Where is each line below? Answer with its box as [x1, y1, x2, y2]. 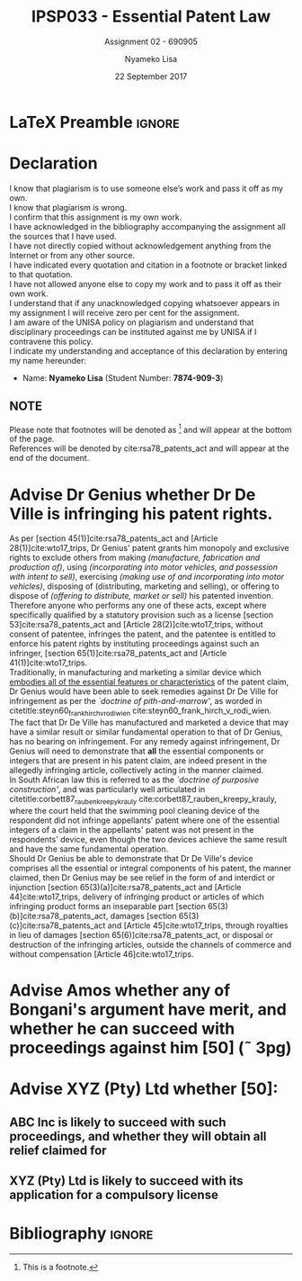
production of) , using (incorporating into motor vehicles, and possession [9, 562, 279, 573]
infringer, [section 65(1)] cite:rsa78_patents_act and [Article [9, 648, 227, 659]
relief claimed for [9, 1142, 107, 1158]
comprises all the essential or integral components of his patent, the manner [9, 862, 292, 873]
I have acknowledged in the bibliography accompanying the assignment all [9, 221, 286, 231]
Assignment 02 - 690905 [104, 36, 198, 47]
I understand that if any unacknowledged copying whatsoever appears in [9, 297, 280, 308]
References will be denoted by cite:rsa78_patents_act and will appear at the [9, 443, 289, 454]
